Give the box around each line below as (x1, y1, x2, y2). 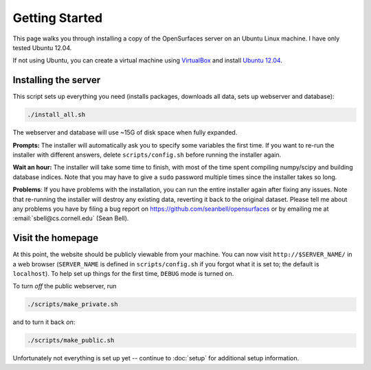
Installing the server (12, 74, 101, 86)
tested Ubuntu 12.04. (12, 43, 72, 51)
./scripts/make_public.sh (27, 336, 115, 345)
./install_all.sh (27, 111, 86, 119)
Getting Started (12, 10, 103, 25)
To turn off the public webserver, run (12, 282, 117, 290)
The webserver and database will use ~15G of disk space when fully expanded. (12, 128, 238, 137)
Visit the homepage (12, 232, 99, 244)
